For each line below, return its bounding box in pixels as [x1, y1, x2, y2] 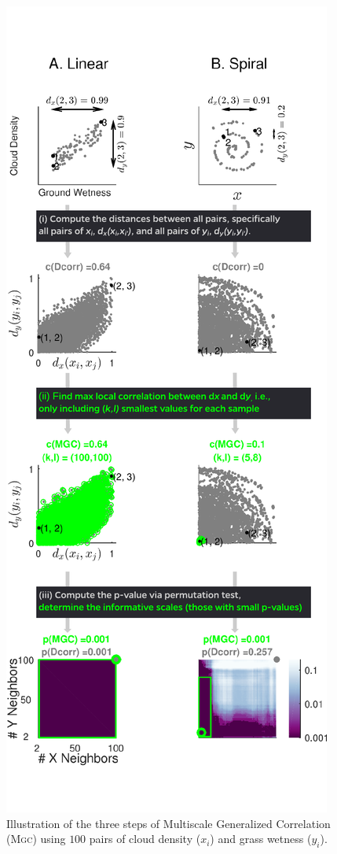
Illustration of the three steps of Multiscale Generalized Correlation [6, 815, 331, 831]
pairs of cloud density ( [89, 830, 201, 847]
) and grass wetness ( [210, 830, 312, 847]
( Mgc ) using [6, 830, 66, 847]
